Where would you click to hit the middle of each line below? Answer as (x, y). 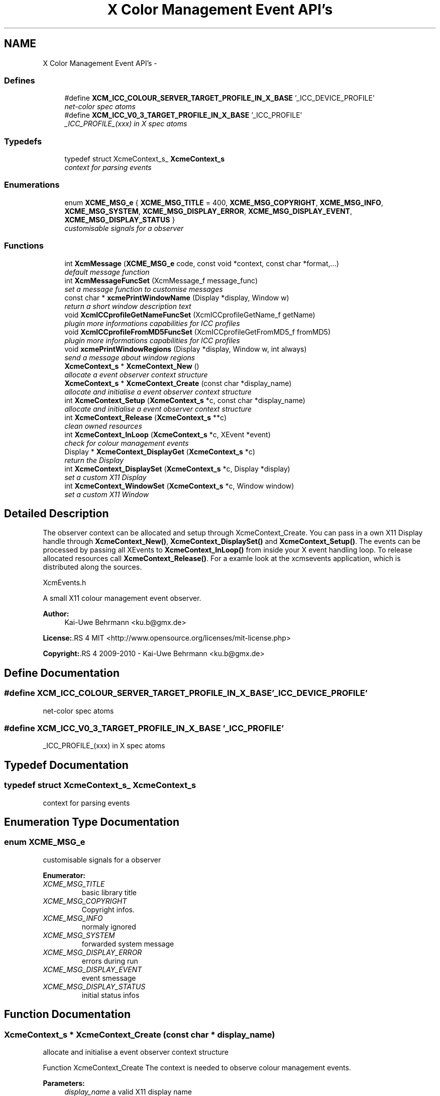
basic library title (109, 892)
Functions (24, 246)
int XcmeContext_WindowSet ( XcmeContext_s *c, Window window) (179, 486)
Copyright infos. (108, 909)
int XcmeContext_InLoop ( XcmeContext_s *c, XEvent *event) (168, 434)
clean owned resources (103, 426)
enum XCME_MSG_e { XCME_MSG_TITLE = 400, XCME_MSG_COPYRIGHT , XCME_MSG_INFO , (224, 202)
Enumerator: (64, 875)
